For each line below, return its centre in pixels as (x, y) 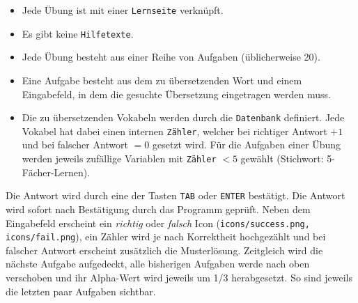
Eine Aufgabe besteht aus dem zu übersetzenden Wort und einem (162, 80)
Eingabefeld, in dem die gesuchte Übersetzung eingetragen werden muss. (176, 94)
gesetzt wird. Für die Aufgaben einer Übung (247, 145)
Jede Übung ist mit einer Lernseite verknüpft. (123, 10)
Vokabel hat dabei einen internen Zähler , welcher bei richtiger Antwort (174, 131)
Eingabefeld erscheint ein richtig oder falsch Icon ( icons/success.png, (158, 223)
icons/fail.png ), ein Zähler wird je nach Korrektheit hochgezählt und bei (166, 236)
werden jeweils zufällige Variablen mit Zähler (119, 158)
